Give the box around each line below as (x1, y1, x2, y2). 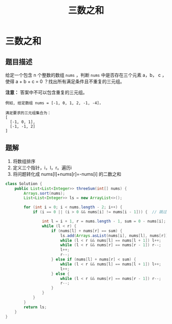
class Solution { (5, 181, 42, 186)
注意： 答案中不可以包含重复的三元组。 (5, 89, 88, 95)
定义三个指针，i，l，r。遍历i (12, 165, 72, 171)
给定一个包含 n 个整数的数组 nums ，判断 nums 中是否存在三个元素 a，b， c (5, 72, 161, 78)
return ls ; (24, 305, 47, 310)
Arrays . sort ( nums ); (24, 191, 66, 196)
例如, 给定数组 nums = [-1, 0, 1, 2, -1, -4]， (5, 100, 103, 106)
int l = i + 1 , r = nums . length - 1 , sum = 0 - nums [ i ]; (41, 219, 166, 224)
